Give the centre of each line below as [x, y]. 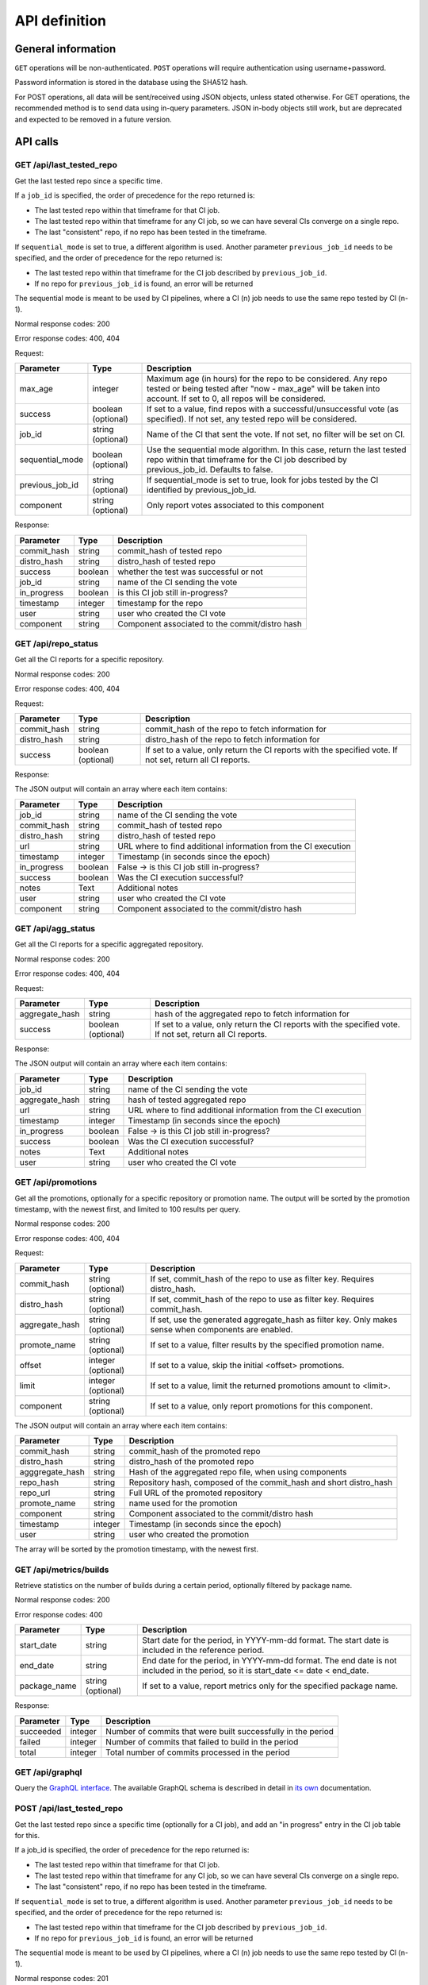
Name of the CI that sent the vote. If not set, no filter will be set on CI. [276, 434]
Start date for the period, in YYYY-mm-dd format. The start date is [265, 1640]
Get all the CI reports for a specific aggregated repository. [109, 944]
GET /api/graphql [48, 1772]
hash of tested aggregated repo [187, 1100]
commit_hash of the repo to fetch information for [236, 729]
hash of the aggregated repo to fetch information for [252, 1014]
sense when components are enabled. [222, 1329]
